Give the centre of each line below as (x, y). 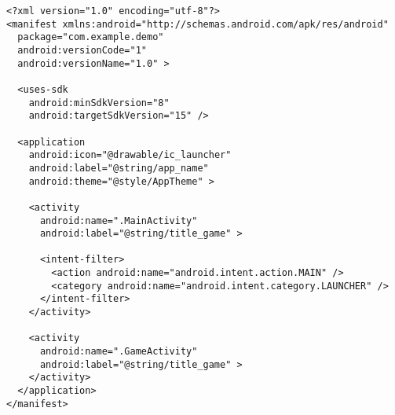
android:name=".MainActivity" (119, 220)
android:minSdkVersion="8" (99, 103)
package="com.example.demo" (91, 37)
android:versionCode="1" (82, 50)
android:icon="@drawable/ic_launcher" (130, 155)
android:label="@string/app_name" (119, 168)
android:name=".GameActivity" (119, 352)
